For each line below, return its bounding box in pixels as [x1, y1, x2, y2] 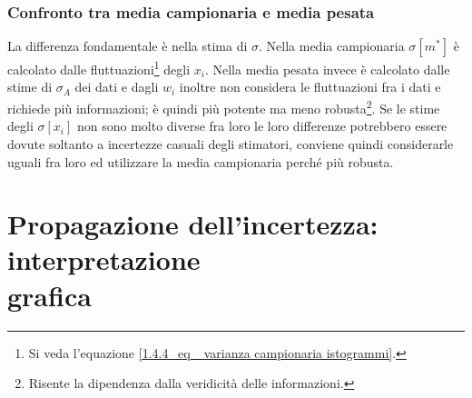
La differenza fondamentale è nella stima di [7, 36, 248, 55]
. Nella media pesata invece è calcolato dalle [204, 59, 450, 78]
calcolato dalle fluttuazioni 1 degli [7, 57, 191, 78]
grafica [7, 276, 92, 313]
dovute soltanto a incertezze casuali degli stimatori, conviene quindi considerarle [7, 134, 454, 153]
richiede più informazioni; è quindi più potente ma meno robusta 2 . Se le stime [7, 96, 440, 117]
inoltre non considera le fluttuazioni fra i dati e [179, 77, 441, 96]
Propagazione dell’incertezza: [7, 205, 379, 243]
